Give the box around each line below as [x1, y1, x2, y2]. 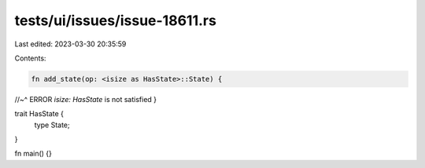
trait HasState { [14, 109, 65, 119]
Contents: [14, 53, 46, 63]
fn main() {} [14, 149, 53, 159]
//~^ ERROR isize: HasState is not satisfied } [14, 94, 157, 104]
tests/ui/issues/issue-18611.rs [14, 12, 216, 29]
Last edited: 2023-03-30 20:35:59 [14, 39, 127, 49]
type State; [34, 120, 70, 130]
